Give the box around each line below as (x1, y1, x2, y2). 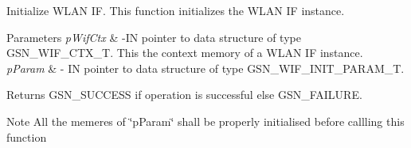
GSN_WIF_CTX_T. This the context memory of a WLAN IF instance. (6, 44, 363, 61)
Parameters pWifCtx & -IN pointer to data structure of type (6, 28, 301, 45)
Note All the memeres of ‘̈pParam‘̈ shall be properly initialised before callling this (6, 112, 405, 129)
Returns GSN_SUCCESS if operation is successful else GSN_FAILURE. (6, 86, 362, 103)
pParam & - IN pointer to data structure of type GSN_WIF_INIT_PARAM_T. (6, 59, 405, 76)
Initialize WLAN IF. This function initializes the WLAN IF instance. (6, 2, 345, 18)
